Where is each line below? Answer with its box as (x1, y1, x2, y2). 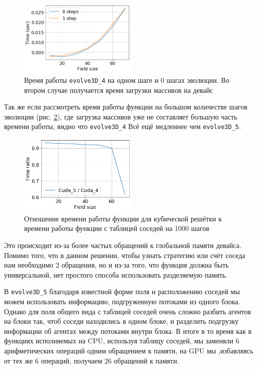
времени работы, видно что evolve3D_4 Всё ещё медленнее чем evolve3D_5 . (4, 121, 241, 132)
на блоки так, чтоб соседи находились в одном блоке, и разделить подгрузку (4, 316, 239, 326)
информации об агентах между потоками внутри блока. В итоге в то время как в (4, 325, 252, 336)
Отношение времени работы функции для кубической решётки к (24, 213, 222, 223)
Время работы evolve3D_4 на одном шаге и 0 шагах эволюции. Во (24, 74, 229, 85)
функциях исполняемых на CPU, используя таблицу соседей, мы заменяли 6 (4, 335, 239, 346)
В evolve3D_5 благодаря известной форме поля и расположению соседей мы (4, 286, 240, 297)
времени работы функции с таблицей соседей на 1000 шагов (24, 223, 210, 233)
